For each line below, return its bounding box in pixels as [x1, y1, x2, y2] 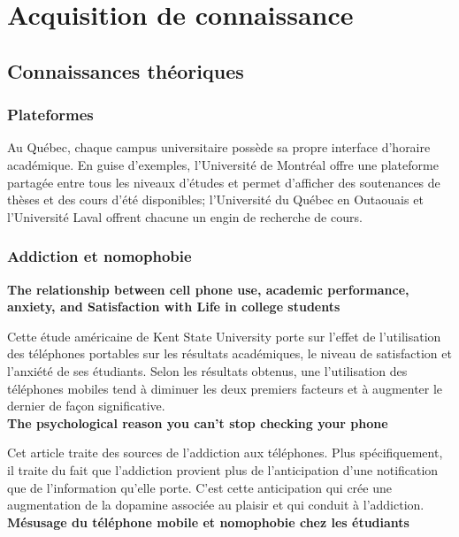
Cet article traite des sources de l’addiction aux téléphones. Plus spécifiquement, [7, 443, 443, 462]
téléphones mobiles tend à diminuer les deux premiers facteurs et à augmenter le [7, 379, 443, 397]
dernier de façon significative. [7, 396, 165, 415]
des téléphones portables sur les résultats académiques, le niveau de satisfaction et [7, 344, 452, 363]
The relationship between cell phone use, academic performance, [7, 280, 409, 298]
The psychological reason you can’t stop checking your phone [7, 413, 388, 432]
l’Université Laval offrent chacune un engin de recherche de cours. [7, 207, 363, 226]
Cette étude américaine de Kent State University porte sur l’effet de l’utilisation [7, 326, 441, 345]
